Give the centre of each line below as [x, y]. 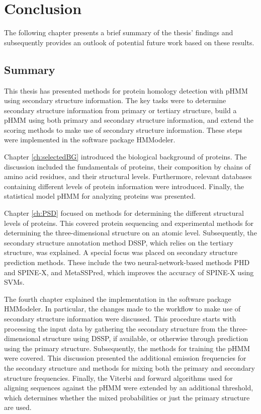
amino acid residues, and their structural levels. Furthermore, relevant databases [128, 176]
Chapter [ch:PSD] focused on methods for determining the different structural [124, 213]
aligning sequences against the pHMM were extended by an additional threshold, [129, 388]
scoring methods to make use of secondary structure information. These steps [123, 130]
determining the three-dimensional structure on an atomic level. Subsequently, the [130, 233]
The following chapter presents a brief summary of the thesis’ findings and [119, 32]
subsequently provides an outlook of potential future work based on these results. [129, 42]
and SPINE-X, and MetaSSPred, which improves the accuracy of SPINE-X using [129, 272]
